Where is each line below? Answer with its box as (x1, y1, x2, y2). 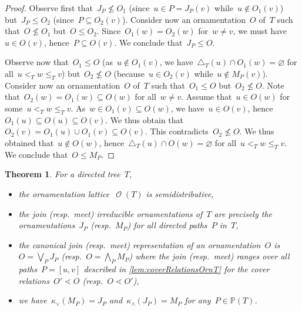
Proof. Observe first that (5, 2, 93, 13)
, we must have (233, 25, 287, 37)
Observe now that (5, 56, 69, 68)
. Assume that (181, 90, 232, 103)
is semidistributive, (146, 187, 214, 200)
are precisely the (214, 207, 272, 219)
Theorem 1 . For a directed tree (5, 168, 120, 180)
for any (184, 294, 211, 306)
